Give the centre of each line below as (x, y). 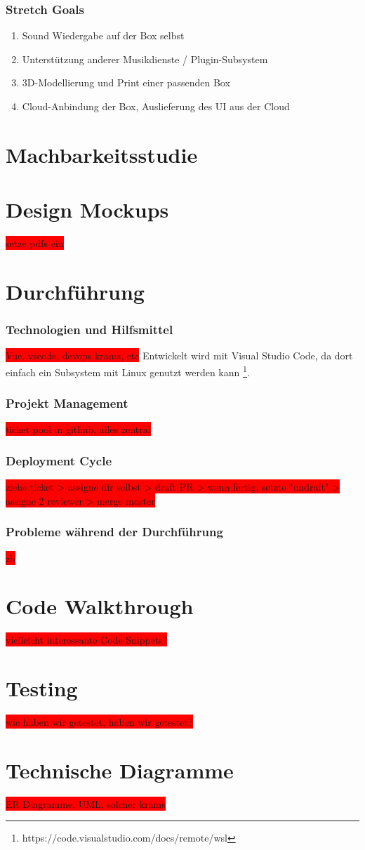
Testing (42, 688)
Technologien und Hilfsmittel (89, 329)
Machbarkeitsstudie (102, 154)
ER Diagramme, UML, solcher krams (86, 803)
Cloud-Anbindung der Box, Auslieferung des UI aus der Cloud (156, 106)
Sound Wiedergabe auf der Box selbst (103, 35)
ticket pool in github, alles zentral (78, 429)
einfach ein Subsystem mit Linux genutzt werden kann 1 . (128, 371)
